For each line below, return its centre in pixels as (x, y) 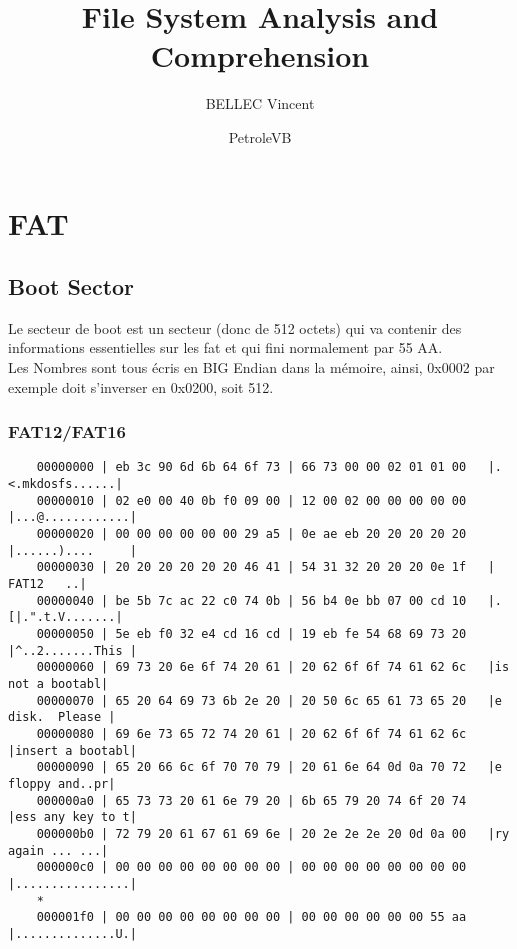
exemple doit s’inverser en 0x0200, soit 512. (141, 386)
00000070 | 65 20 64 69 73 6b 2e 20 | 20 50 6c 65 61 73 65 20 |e (269, 700)
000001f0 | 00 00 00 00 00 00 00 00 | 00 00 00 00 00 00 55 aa (251, 917)
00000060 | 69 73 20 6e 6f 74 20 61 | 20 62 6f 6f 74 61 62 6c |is (273, 667)
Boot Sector (71, 286)
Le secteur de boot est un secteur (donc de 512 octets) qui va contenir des (235, 327)
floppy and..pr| (62, 783)
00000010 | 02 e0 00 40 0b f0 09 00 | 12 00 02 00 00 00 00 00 (251, 500)
